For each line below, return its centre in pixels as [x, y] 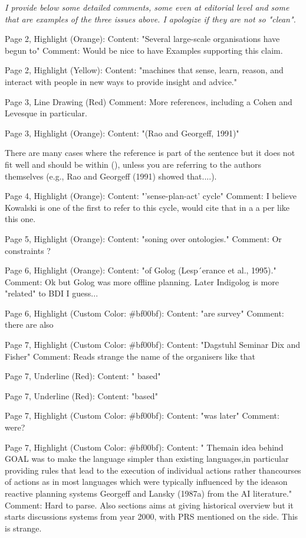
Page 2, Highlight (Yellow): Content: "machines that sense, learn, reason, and [144, 70]
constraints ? [28, 250]
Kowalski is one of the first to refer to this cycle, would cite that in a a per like [147, 207]
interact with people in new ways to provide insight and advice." [121, 81]
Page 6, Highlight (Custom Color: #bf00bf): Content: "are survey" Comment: [144, 313]
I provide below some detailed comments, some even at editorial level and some [147, 7]
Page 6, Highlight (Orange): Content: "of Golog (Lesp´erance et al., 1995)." [141, 270]
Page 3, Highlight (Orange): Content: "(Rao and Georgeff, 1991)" [122, 133]
